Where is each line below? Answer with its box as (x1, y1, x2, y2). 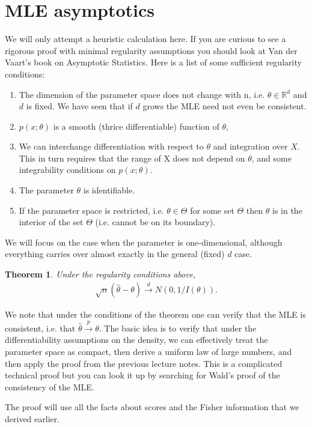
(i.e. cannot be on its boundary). (95, 216, 216, 228)
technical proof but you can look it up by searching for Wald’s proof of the (5, 369, 280, 381)
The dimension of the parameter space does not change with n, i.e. (19, 88, 265, 100)
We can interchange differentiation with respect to (19, 140, 204, 153)
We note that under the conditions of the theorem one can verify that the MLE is (5, 308, 306, 321)
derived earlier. (5, 413, 60, 425)
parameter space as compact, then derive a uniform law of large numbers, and (5, 345, 292, 358)
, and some (251, 151, 292, 164)
